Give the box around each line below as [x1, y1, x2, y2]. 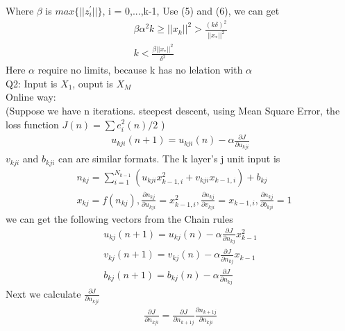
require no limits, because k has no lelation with [37, 62, 243, 77]
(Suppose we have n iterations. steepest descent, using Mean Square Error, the [6, 103, 340, 117]
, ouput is [72, 76, 113, 90]
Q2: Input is [6, 76, 58, 90]
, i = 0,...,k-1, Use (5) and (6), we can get [102, 3, 280, 17]
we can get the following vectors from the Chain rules [6, 211, 233, 226]
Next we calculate [6, 286, 81, 300]
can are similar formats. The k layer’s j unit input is [58, 151, 280, 166]
